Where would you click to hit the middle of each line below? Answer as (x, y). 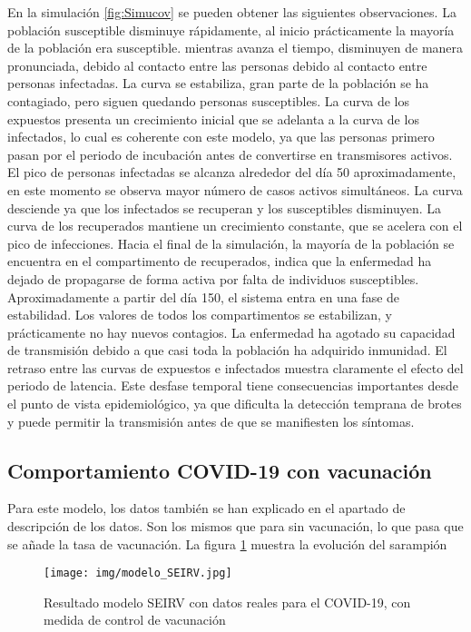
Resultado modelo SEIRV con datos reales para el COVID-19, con (227, 602)
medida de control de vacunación (135, 620)
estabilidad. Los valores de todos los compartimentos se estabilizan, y (200, 315)
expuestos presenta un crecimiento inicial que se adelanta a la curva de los (213, 118)
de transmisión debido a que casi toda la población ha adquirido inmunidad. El (227, 350)
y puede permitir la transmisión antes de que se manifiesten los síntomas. (211, 421)
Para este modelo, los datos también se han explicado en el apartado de (206, 508)
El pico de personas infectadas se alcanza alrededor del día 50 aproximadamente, (232, 172)
